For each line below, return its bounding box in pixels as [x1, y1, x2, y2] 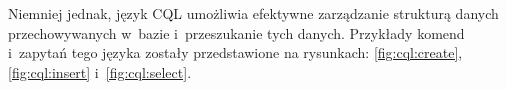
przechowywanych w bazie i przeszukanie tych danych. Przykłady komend [8, 22, 465, 43]
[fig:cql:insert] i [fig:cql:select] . [8, 61, 192, 82]
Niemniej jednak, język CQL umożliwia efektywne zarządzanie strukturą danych [8, 3, 499, 23]
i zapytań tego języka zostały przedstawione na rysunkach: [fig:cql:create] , [8, 42, 463, 63]
